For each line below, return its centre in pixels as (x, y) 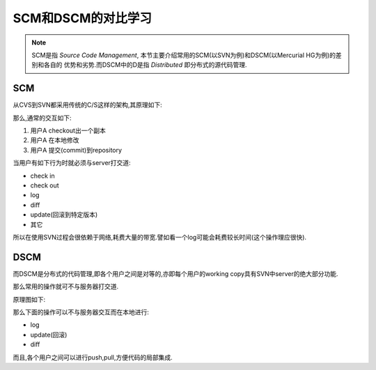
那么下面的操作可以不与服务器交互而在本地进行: (81, 312)
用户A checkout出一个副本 (68, 131)
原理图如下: (29, 299)
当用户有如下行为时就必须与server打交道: (72, 163)
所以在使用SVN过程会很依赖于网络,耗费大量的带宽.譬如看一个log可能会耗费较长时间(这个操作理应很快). (159, 237)
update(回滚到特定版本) (64, 215)
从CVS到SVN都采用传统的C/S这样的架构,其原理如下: (88, 105)
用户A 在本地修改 (55, 140)
